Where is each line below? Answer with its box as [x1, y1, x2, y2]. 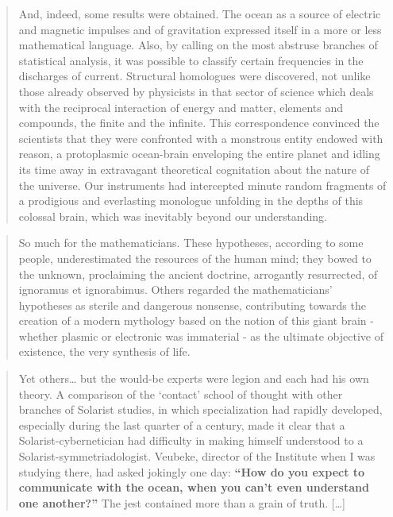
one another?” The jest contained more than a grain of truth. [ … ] [18, 494, 345, 511]
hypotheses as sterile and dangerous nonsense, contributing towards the [18, 296, 366, 313]
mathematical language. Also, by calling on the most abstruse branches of [18, 37, 378, 53]
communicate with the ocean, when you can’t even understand [18, 479, 369, 496]
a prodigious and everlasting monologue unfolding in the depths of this [18, 192, 364, 209]
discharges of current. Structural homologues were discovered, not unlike [18, 68, 371, 84]
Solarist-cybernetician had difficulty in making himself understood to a [18, 432, 364, 449]
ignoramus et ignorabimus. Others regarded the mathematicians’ [18, 281, 333, 298]
